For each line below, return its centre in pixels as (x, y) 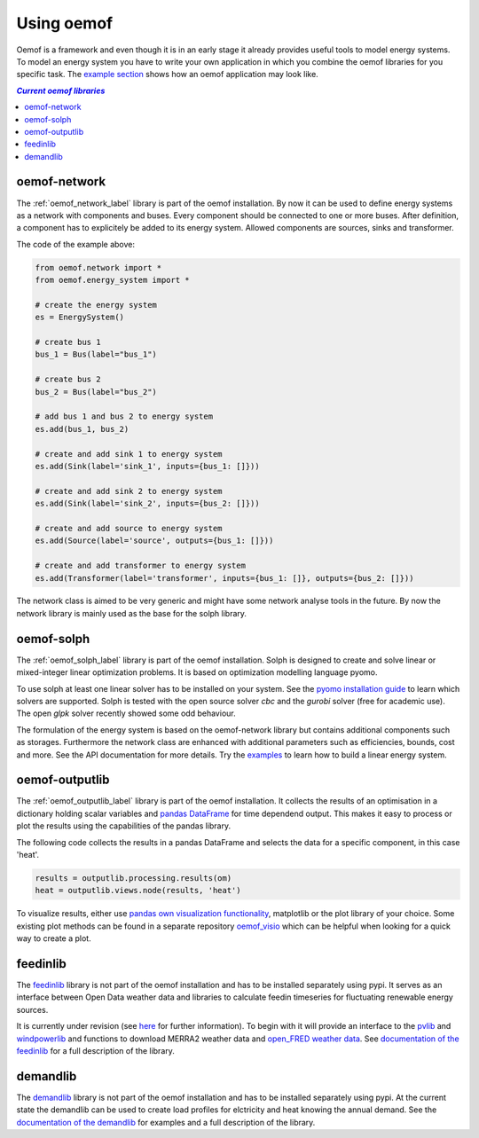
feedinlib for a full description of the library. (95, 1050)
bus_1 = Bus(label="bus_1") (96, 354)
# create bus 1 (68, 342)
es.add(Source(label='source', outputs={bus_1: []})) (154, 541)
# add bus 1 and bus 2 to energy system (124, 416)
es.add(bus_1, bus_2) (82, 429)
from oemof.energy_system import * (112, 280)
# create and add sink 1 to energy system (129, 454)
